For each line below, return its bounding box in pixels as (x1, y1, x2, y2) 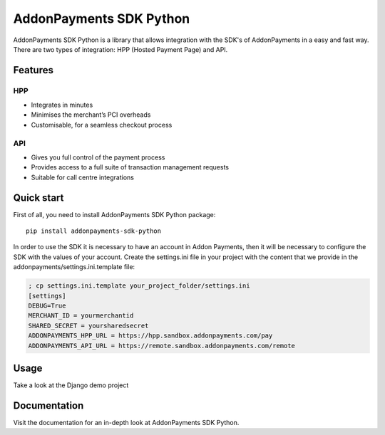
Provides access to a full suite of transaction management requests (31, 163, 230, 172)
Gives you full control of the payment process (31, 153, 165, 162)
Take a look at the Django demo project (13, 381, 129, 389)
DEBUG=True (28, 302, 66, 310)
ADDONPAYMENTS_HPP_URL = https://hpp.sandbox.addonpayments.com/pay (28, 332, 273, 340)
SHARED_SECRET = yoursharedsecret (28, 321, 149, 330)
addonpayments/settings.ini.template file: (13, 263, 135, 271)
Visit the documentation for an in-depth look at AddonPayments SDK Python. (13, 419, 240, 426)
